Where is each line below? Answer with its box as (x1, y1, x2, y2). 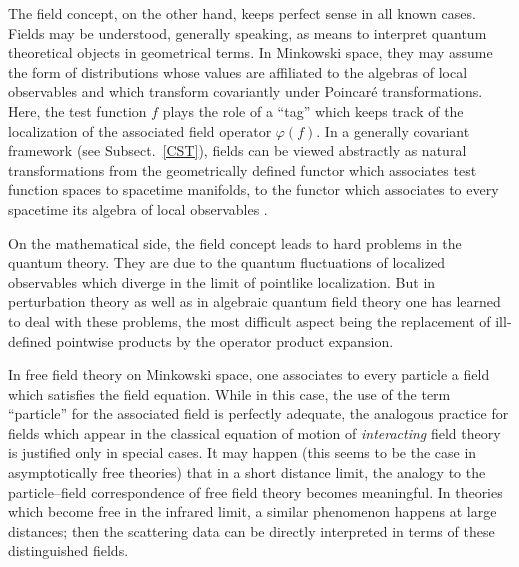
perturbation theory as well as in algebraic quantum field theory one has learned (8, 291, 501, 312)
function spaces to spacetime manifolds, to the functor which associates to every (8, 179, 499, 200)
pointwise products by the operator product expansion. (56, 330, 394, 351)
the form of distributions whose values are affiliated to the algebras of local (8, 61, 468, 82)
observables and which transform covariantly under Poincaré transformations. (8, 81, 483, 102)
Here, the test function (8, 100, 147, 121)
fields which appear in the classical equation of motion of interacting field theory (8, 422, 501, 443)
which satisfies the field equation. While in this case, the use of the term (8, 383, 451, 404)
